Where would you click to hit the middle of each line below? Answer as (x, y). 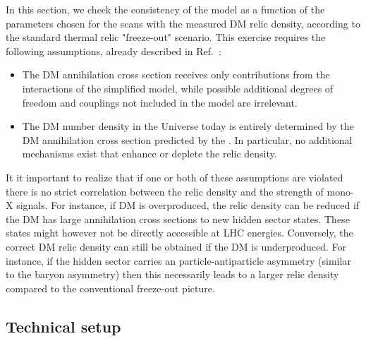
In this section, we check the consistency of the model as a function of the (165, 9)
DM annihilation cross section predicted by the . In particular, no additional (187, 139)
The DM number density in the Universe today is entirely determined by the (188, 126)
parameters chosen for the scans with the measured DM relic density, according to (183, 23)
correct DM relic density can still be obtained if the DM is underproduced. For (176, 246)
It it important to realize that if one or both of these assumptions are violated (175, 177)
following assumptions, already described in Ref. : (114, 50)
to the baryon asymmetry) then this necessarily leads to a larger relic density (172, 274)
